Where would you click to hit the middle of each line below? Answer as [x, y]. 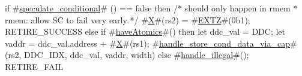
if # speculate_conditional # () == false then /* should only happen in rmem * [151, 8]
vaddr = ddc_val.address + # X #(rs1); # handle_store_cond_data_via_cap [147, 43]
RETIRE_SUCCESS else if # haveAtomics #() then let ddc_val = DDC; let [145, 31]
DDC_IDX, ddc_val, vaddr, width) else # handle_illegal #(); [137, 55]
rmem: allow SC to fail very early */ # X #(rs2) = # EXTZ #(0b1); [128, 19]
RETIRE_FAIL [34, 66]
